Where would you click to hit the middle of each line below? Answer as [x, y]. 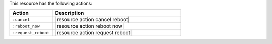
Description [70, 13]
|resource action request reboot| [94, 33]
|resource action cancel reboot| [93, 20]
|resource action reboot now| [90, 26]
